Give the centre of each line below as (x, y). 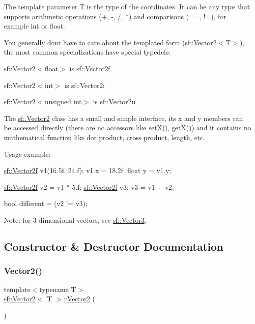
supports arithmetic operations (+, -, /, (64, 16)
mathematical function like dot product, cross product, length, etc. (105, 137)
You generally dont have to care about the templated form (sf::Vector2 (110, 42)
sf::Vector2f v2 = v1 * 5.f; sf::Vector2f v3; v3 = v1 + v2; (89, 187)
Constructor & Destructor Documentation (114, 246)
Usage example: (27, 154)
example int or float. (35, 26)
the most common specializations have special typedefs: (87, 52)
